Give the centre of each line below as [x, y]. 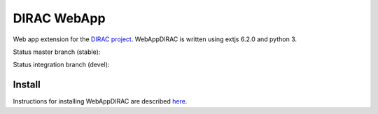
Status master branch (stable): [57, 52]
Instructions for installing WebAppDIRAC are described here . [100, 101]
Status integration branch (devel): [61, 65]
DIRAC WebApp [59, 18]
